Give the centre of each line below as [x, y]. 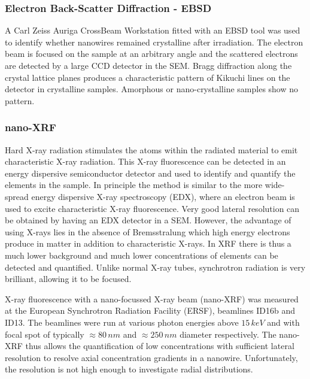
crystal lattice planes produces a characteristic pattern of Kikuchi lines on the [148, 77]
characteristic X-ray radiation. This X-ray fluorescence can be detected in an [145, 161]
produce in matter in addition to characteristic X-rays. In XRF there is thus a [148, 243]
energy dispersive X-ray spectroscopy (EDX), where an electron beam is [163, 196]
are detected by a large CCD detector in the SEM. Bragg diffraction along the [148, 65]
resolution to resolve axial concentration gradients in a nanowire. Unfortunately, [151, 357]
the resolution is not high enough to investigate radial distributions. [129, 369]
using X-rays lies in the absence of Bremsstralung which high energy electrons [148, 231]
